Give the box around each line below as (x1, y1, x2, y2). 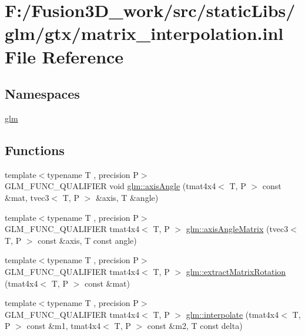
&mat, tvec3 (5, 191, 49, 203)
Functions (5, 140, 65, 159)
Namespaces (5, 85, 80, 103)
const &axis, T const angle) (38, 234, 137, 246)
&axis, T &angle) (95, 191, 159, 203)
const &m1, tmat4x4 (26, 320, 101, 332)
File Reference (5, 44, 124, 68)
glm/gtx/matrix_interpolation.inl (5, 21, 284, 45)
